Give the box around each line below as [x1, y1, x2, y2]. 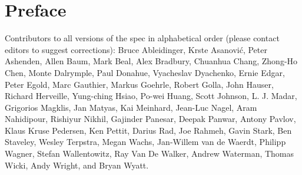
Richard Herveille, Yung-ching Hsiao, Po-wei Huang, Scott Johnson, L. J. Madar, [5, 90, 297, 102]
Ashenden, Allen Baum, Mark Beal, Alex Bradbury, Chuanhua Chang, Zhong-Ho [5, 55, 298, 67]
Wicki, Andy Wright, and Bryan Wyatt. [5, 159, 149, 171]
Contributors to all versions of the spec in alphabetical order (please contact [5, 32, 280, 44]
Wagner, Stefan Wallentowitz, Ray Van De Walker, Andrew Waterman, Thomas [5, 147, 294, 160]
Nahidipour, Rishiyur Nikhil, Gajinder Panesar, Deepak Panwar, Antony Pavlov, [5, 113, 296, 125]
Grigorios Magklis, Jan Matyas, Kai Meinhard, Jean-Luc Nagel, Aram [5, 101, 257, 113]
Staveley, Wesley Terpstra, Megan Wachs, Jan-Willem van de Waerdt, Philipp [5, 136, 286, 148]
